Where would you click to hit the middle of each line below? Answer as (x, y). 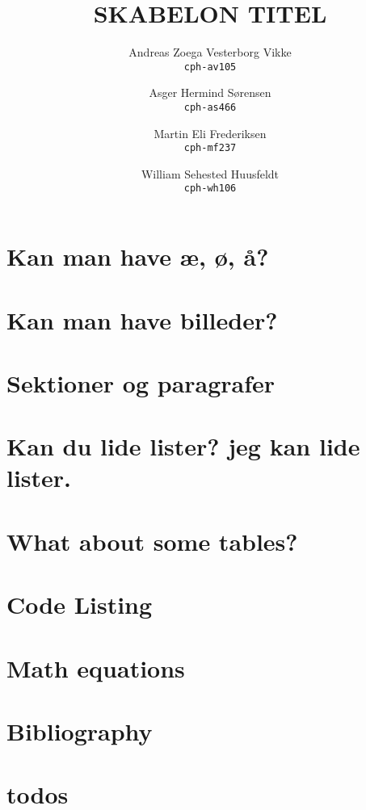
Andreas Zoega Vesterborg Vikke (210, 52)
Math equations (96, 667)
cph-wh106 (210, 189)
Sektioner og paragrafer (141, 382)
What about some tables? (152, 541)
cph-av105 (210, 67)
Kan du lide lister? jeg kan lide (183, 446)
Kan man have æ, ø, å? (138, 256)
